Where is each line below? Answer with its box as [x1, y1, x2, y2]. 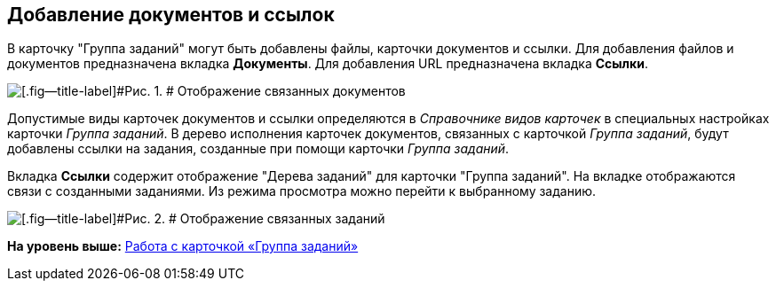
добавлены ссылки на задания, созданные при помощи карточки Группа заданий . [7, 141, 510, 157]
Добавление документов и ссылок [7, 4, 335, 26]
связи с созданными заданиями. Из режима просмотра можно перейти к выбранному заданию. [7, 183, 597, 199]
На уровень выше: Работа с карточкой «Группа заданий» [7, 238, 359, 254]
